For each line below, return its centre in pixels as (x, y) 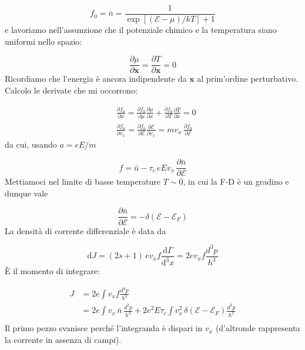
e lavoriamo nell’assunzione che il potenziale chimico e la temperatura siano (141, 30)
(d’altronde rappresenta (258, 328)
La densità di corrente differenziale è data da (86, 230)
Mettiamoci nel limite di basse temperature (83, 181)
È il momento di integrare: (53, 271)
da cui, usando (31, 144)
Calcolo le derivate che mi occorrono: (71, 90)
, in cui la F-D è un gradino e (236, 181)
